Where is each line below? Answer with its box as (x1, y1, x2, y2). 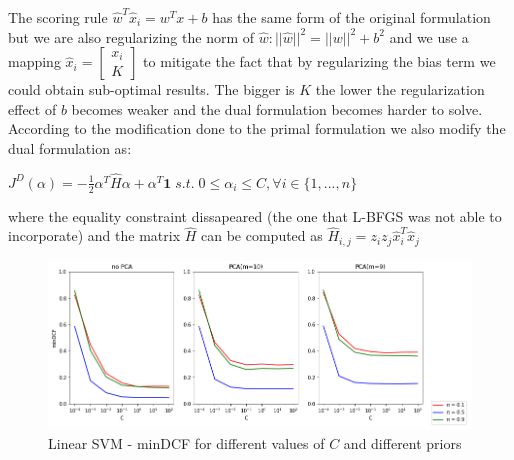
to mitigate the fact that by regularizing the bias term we (143, 51, 496, 72)
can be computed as (201, 225, 323, 246)
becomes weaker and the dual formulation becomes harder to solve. (71, 98, 483, 119)
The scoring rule (8, 7, 108, 27)
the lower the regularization (315, 79, 485, 100)
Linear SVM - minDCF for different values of (48, 432, 325, 453)
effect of (8, 98, 57, 119)
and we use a (389, 26, 469, 47)
